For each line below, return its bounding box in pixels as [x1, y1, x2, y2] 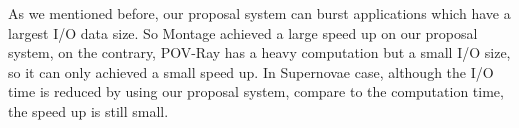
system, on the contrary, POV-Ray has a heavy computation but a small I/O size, [8, 42, 511, 63]
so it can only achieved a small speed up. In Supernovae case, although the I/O [8, 61, 494, 82]
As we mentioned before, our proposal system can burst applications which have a [8, 3, 511, 23]
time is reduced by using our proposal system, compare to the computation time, [8, 81, 504, 102]
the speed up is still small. [8, 100, 169, 121]
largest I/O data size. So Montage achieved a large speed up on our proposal [8, 22, 478, 43]
